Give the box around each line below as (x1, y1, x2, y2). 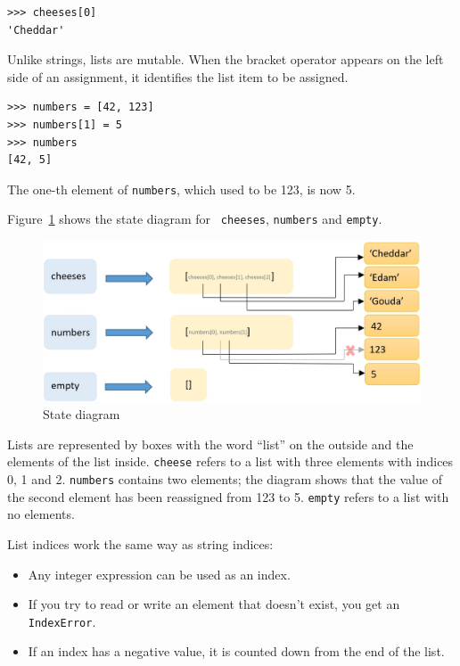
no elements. (7, 505, 75, 523)
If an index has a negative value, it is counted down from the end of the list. (28, 642, 445, 661)
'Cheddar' (7, 23, 65, 37)
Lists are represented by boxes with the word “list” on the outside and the (7, 434, 414, 453)
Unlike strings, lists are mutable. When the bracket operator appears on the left (7, 50, 444, 69)
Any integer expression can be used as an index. (28, 564, 291, 583)
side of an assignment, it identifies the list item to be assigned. (7, 67, 349, 86)
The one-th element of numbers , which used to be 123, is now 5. (7, 179, 356, 198)
